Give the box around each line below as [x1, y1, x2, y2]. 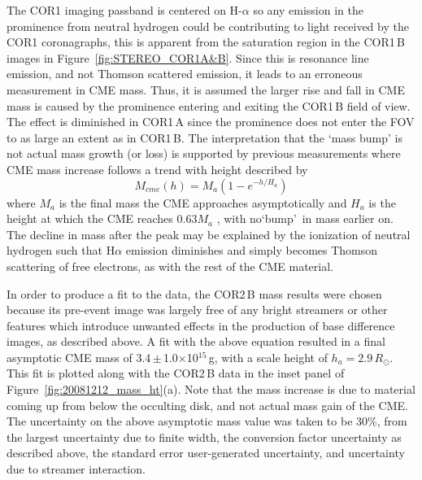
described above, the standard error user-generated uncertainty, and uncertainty [7, 444, 405, 461]
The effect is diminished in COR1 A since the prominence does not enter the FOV [7, 113, 415, 130]
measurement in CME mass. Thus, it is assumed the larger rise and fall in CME [7, 81, 405, 98]
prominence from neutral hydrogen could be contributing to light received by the [7, 17, 409, 34]
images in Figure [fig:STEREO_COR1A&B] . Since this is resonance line [7, 49, 369, 66]
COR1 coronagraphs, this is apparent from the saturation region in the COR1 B [7, 33, 405, 50]
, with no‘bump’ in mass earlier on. [216, 210, 394, 227]
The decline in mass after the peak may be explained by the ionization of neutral [7, 225, 411, 242]
